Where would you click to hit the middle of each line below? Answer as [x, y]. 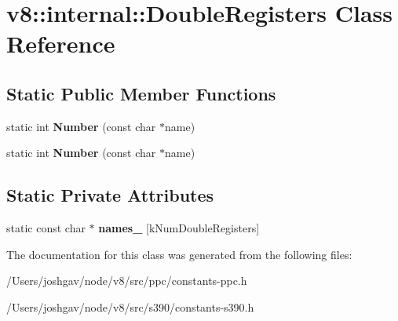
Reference [61, 44]
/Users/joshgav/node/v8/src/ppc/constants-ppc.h [127, 281]
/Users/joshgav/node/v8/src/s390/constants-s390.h [130, 306]
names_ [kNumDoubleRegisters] [179, 228]
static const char [46, 228]
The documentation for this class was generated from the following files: [179, 254]
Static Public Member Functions [141, 93]
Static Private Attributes [110, 195]
